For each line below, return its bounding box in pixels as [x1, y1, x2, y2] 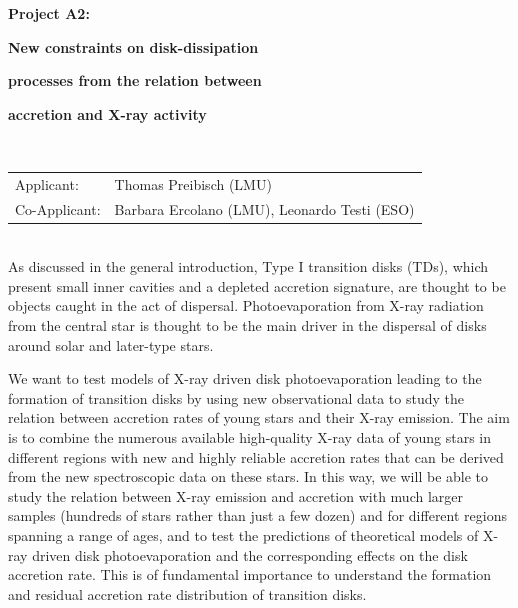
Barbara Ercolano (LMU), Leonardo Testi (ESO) [114, 198, 415, 219]
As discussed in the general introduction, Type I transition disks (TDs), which [8, 256, 489, 277]
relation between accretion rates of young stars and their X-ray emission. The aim [8, 407, 510, 428]
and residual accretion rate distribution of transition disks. [8, 583, 367, 604]
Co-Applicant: [15, 198, 101, 219]
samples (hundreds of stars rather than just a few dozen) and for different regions [8, 505, 507, 526]
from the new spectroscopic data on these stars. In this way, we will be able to [8, 466, 489, 487]
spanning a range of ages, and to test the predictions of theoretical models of [8, 524, 479, 545]
